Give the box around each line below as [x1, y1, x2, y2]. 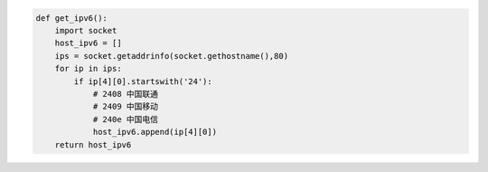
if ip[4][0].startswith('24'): [73, 76, 212, 86]
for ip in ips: [54, 63, 122, 74]
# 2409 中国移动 [92, 101, 158, 112]
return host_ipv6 [54, 139, 132, 149]
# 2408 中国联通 [92, 89, 158, 99]
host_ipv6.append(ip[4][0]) [92, 127, 217, 138]
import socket [54, 25, 117, 35]
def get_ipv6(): [35, 13, 108, 23]
